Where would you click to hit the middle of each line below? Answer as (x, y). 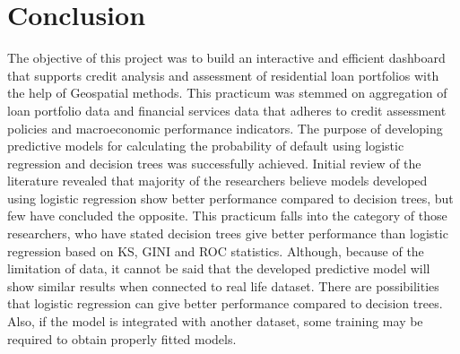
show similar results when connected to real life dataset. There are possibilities (223, 285)
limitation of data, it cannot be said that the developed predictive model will (219, 268)
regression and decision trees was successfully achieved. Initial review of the (214, 163)
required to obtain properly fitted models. (122, 338)
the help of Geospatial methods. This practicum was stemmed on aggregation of (227, 93)
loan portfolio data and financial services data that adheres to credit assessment (227, 110)
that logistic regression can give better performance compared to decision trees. (225, 303)
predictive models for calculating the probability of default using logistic (206, 146)
